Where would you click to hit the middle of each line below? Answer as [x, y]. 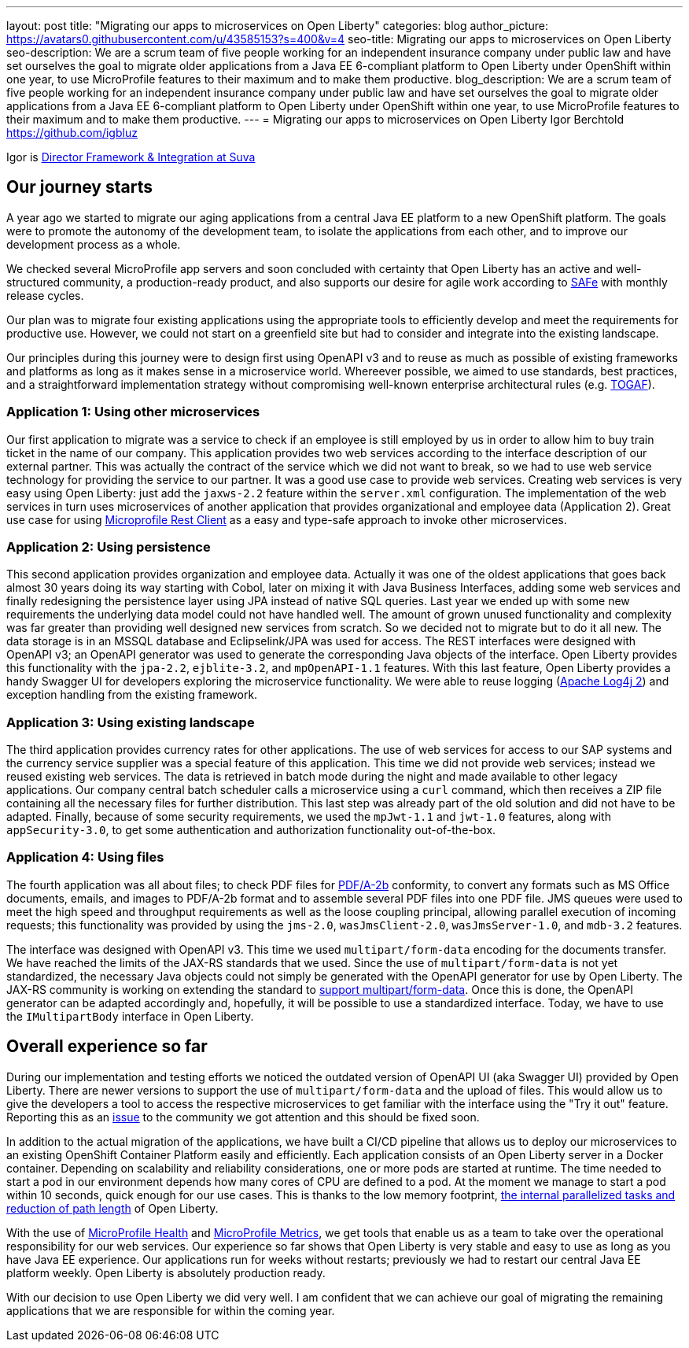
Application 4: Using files [85, 857]
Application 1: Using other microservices [133, 412]
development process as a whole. [94, 244]
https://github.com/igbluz [72, 133]
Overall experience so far [107, 1047]
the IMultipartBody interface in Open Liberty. [130, 1016]
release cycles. [45, 295]
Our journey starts [79, 187]
